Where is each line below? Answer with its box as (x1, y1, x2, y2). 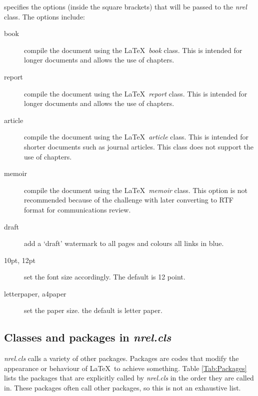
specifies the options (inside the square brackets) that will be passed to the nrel (4, 1, 247, 11)
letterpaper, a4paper (4, 288, 66, 298)
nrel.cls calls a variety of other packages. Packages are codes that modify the (4, 353, 239, 363)
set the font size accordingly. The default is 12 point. (24, 271, 185, 282)
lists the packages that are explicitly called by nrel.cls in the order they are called (4, 372, 254, 383)
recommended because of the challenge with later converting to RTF (24, 194, 233, 205)
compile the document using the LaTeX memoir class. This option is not (24, 184, 248, 195)
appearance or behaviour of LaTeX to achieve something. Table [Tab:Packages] (4, 362, 247, 373)
